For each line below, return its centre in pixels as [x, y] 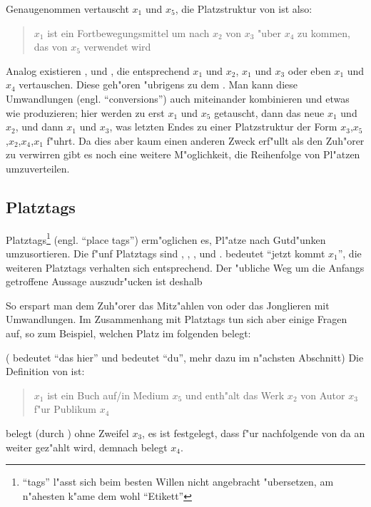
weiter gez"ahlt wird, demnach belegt [87, 447]
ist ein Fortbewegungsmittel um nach [128, 32]
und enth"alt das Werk [235, 395]
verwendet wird [117, 47]
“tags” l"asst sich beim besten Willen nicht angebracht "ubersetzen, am [178, 482]
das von [51, 47]
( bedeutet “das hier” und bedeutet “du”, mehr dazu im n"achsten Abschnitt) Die [185, 357]
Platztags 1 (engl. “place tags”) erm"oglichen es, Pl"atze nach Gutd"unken [166, 238]
